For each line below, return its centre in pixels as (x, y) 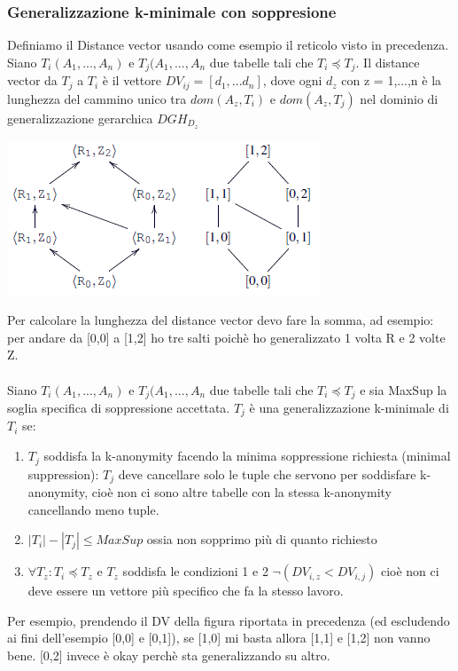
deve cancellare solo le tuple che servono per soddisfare (267, 474)
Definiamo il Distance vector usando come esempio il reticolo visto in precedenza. (228, 45)
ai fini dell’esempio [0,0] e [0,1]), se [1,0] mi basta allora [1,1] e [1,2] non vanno (219, 638)
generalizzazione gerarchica (80, 118)
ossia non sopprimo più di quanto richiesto (262, 539)
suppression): (63, 474)
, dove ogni (292, 80)
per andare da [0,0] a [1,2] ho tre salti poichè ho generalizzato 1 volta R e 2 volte (226, 337)
